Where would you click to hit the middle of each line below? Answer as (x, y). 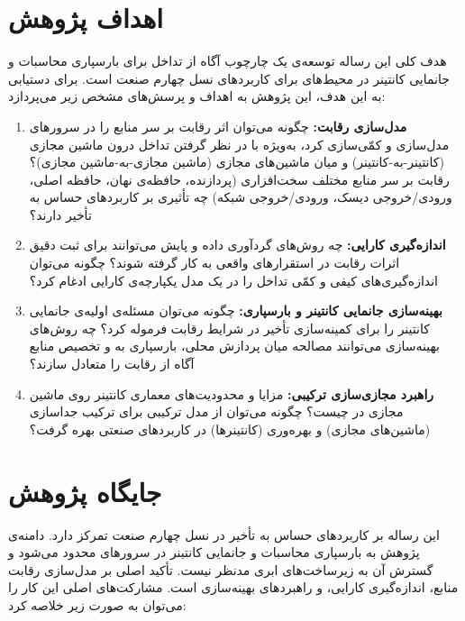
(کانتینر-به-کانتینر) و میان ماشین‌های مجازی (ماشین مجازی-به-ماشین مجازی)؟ (237, 162)
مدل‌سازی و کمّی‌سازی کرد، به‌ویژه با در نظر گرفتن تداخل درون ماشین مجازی (239, 144)
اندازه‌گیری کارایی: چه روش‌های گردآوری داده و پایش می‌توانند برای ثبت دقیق (237, 245)
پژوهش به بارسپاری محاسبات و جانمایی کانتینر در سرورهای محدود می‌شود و (214, 552)
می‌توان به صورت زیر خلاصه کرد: (97, 604)
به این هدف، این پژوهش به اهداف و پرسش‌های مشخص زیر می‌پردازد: (197, 96)
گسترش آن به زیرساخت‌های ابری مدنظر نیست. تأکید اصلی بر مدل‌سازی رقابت (221, 569)
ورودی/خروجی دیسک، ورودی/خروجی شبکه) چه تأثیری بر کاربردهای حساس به (241, 197)
